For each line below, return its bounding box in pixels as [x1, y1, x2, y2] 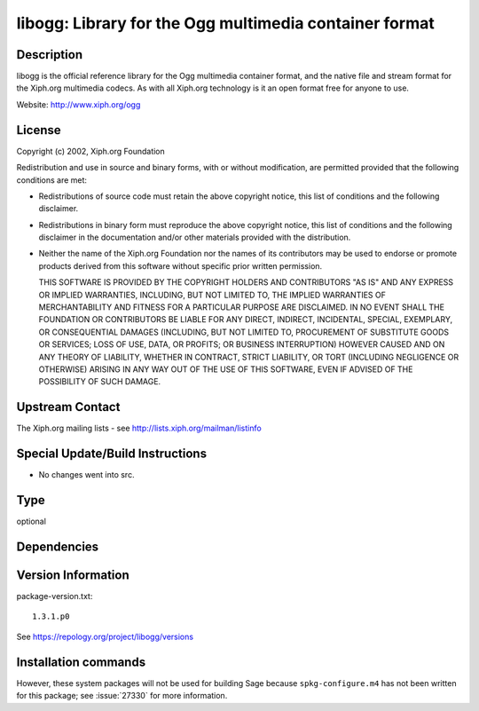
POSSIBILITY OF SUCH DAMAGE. [38, 376, 161, 387]
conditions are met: [16, 174, 88, 186]
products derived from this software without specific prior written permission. [38, 260, 323, 271]
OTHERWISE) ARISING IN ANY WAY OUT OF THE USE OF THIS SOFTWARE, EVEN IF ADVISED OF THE [38, 364, 413, 375]
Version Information [16, 567, 130, 582]
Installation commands [16, 654, 146, 669]
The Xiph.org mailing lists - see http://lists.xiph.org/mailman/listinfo [16, 423, 262, 434]
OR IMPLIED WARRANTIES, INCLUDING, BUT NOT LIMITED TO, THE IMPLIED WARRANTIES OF [38, 289, 386, 300]
